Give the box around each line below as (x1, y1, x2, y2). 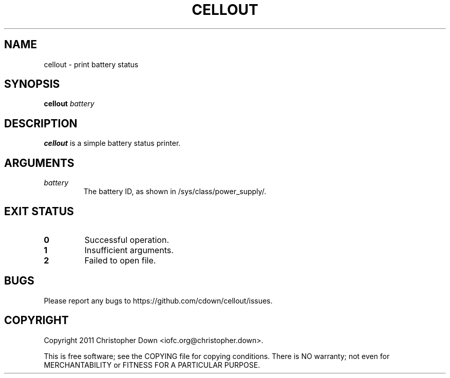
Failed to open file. (84, 255, 156, 266)
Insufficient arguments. (84, 244, 174, 255)
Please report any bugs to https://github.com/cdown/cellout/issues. (44, 296, 273, 305)
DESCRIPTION (4, 117, 78, 130)
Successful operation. (84, 234, 170, 245)
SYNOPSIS (4, 78, 60, 91)
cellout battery (44, 99, 95, 108)
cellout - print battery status (44, 60, 139, 69)
